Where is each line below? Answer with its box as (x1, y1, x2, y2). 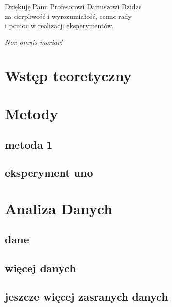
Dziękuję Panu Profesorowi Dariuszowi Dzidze (5, 1, 142, 11)
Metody (5, 103, 58, 123)
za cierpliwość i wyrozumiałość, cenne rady (5, 11, 132, 21)
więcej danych (5, 260, 76, 275)
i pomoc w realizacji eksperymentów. (5, 20, 114, 31)
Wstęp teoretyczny (5, 65, 132, 85)
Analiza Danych (5, 198, 113, 218)
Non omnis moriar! (5, 36, 63, 47)
